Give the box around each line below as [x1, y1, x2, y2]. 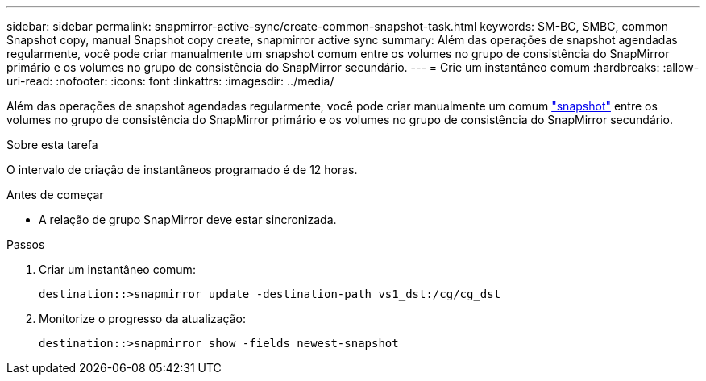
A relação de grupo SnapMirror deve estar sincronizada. [39, 213, 337, 226]
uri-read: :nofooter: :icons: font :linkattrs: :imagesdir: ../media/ [6, 74, 334, 88]
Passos [6, 238, 45, 251]
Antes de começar [6, 188, 104, 201]
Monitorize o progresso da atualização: [39, 312, 246, 325]
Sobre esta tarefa [6, 138, 98, 151]
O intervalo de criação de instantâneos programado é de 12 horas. [6, 163, 358, 176]
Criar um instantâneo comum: [39, 263, 196, 276]
